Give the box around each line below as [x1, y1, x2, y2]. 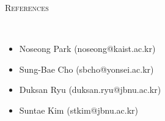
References [5, 1, 49, 13]
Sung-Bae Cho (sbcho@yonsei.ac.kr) [19, 62, 154, 75]
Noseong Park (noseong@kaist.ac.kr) [19, 42, 156, 55]
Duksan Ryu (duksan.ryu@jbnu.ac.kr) [19, 83, 161, 96]
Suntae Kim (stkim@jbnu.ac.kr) [19, 103, 139, 116]
